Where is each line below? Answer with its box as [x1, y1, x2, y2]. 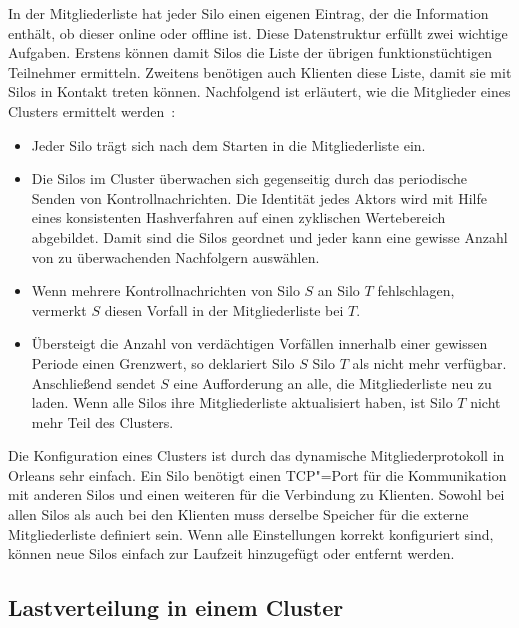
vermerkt [31, 299, 87, 320]
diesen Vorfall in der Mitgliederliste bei [104, 299, 344, 320]
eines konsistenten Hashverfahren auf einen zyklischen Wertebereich [31, 207, 446, 228]
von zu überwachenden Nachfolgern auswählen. [31, 246, 320, 267]
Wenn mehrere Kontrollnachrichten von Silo [31, 280, 300, 301]
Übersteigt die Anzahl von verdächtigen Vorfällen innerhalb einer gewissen [31, 333, 488, 354]
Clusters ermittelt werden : [8, 100, 176, 121]
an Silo [317, 280, 360, 301]
